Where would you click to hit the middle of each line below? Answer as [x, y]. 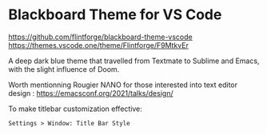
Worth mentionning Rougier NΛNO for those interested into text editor [123, 85]
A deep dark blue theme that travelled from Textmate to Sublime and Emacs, [134, 61]
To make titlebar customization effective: [75, 109]
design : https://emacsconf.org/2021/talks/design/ [91, 93]
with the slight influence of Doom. [64, 69]
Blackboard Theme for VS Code [115, 15]
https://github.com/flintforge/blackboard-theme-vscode [101, 37]
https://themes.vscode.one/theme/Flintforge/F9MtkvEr [99, 45]
